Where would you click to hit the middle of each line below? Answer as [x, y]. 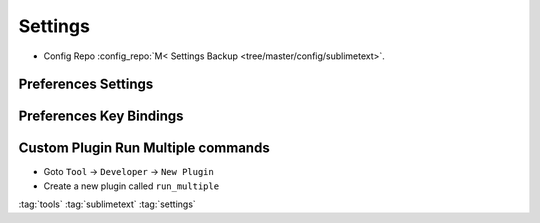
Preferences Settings [86, 84]
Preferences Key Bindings [101, 116]
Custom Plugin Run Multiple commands [144, 148]
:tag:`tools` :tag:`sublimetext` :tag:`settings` [107, 204]
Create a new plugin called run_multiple [131, 186]
